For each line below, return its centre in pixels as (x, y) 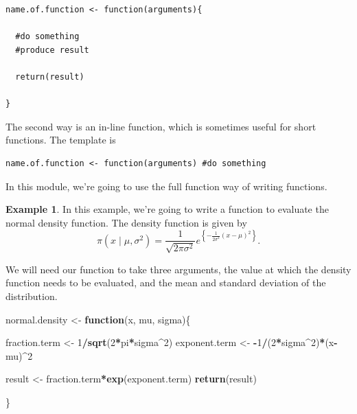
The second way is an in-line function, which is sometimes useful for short (161, 126)
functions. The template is (61, 140)
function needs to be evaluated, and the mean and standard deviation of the (166, 283)
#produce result (52, 50)
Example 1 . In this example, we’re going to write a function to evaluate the (167, 209)
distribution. (32, 296)
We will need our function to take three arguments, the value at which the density (178, 269)
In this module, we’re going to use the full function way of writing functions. (166, 186)
